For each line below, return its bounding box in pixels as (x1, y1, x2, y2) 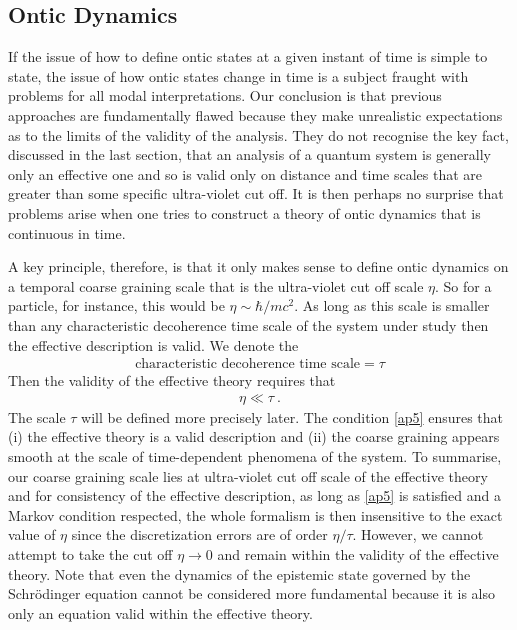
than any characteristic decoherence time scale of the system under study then (8, 314, 489, 335)
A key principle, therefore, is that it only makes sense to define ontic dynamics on (8, 256, 509, 277)
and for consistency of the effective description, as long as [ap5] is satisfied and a (8, 485, 502, 506)
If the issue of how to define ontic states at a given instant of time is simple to (8, 46, 488, 67)
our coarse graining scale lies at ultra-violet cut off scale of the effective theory (8, 465, 488, 486)
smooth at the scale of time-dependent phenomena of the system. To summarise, (8, 445, 502, 466)
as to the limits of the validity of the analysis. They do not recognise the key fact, (8, 124, 509, 145)
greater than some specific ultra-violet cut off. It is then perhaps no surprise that (8, 183, 504, 204)
